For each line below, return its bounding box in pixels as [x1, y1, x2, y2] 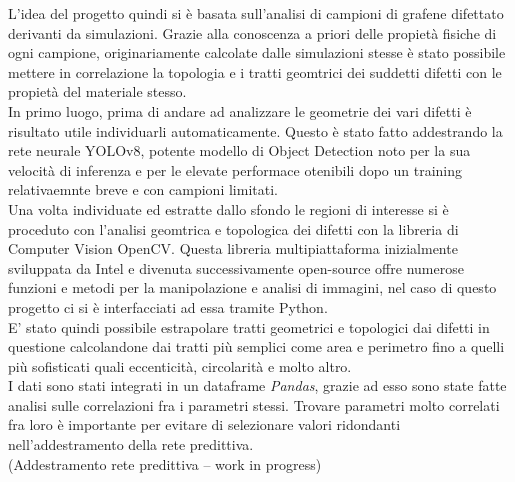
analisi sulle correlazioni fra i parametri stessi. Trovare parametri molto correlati [8, 394, 500, 415]
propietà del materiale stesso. [8, 81, 187, 102]
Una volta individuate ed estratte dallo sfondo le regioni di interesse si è [8, 198, 449, 219]
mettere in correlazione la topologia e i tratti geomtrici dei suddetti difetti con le [8, 61, 502, 82]
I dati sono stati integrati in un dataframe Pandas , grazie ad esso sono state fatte [8, 375, 507, 396]
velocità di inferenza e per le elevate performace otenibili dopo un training [8, 159, 463, 180]
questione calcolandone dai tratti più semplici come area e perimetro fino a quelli [8, 336, 505, 357]
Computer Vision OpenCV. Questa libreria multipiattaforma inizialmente [8, 238, 458, 259]
